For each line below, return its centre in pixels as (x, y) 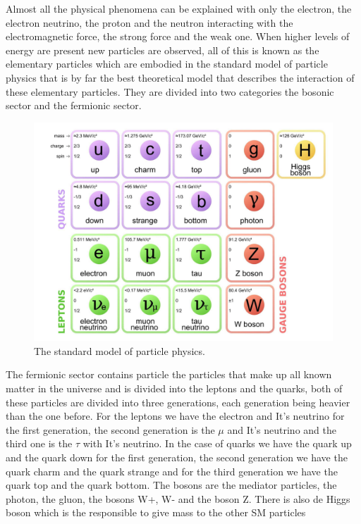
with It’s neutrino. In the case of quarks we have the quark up (217, 443)
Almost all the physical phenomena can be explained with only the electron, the (179, 8)
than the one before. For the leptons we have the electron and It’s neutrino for (175, 416)
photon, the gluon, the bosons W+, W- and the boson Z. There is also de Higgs (178, 498)
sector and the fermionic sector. (74, 105)
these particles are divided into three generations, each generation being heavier (178, 402)
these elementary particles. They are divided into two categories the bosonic (170, 91)
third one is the (39, 443)
